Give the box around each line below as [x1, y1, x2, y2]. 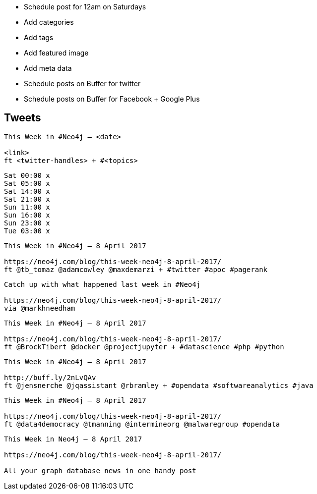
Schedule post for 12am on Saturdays [24, 2, 146, 11]
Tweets [4, 111, 41, 124]
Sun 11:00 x [4, 203, 50, 211]
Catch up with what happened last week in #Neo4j [4, 280, 201, 288]
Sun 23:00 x [4, 219, 50, 227]
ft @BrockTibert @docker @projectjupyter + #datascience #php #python [4, 342, 284, 351]
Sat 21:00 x [4, 195, 50, 203]
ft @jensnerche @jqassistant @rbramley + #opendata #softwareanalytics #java [4, 381, 314, 389]
